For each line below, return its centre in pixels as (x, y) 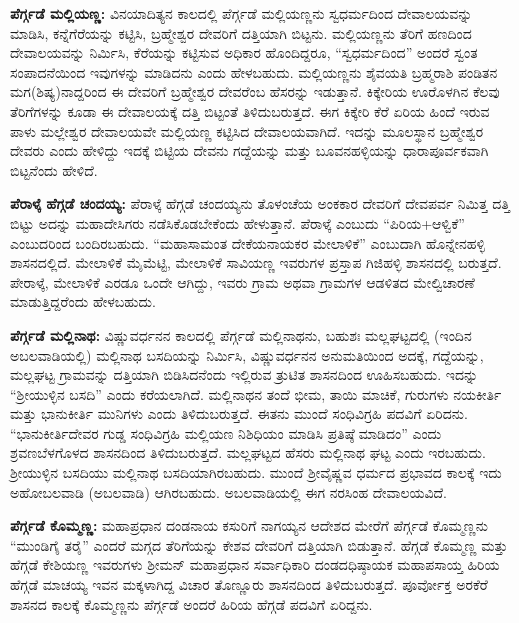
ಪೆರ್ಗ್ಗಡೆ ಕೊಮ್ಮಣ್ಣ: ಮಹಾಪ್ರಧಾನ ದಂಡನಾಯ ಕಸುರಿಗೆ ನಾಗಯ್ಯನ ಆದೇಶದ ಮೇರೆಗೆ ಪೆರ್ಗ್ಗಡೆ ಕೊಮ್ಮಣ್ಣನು (249, 525)
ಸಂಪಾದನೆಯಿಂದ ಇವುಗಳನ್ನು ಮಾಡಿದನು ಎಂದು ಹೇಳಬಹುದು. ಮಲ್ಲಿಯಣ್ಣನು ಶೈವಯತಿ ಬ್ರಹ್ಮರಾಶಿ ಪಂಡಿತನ (254, 71)
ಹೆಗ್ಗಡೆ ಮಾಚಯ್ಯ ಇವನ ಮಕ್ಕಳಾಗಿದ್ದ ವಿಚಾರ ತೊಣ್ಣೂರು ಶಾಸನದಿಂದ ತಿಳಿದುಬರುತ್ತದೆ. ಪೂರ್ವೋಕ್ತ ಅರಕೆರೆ (249, 584)
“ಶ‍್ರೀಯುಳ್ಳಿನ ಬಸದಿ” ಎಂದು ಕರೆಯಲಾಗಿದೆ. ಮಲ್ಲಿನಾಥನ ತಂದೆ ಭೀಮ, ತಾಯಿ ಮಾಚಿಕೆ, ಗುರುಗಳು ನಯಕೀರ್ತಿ (256, 393)
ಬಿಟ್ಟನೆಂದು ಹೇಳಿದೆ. (54, 169)
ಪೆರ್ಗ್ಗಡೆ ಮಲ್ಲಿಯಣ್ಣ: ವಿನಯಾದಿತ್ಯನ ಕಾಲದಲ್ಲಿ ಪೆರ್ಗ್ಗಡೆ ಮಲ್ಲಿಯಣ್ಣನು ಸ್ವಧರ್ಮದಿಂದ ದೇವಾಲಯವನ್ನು (241, 13)
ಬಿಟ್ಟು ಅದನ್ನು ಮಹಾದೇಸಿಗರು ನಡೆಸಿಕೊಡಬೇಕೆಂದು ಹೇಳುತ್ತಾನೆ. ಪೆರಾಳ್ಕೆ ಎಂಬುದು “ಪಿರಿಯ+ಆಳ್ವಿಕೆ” (237, 222)
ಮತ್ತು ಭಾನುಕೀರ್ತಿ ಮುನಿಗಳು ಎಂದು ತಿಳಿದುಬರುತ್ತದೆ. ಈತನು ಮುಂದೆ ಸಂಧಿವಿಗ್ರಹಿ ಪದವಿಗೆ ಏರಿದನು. (239, 413)
